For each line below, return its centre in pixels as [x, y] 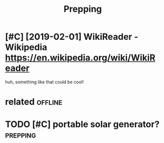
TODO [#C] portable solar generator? [82, 125]
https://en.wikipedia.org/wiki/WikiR [80, 58]
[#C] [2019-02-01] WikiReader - [72, 37]
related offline [34, 102]
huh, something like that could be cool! [44, 82]
